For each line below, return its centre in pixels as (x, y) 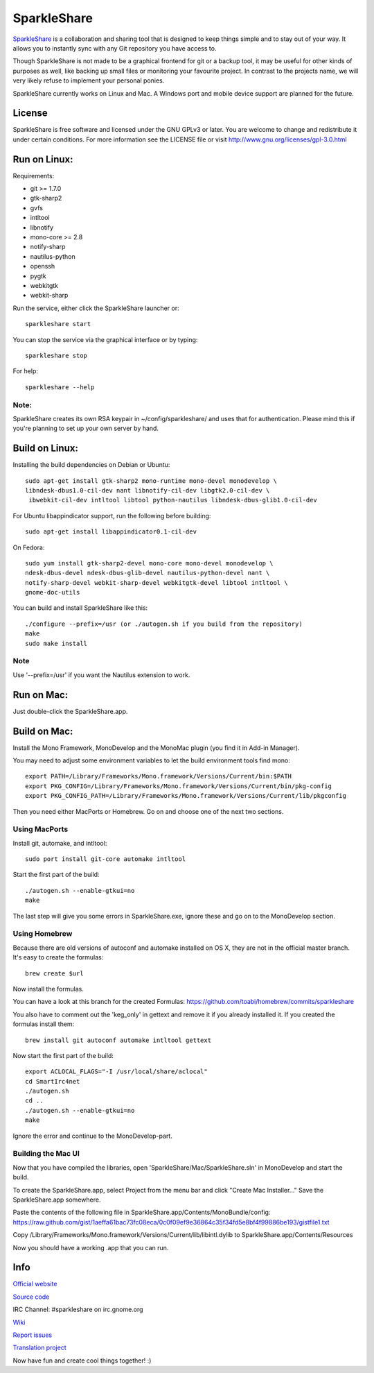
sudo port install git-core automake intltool (106, 859)
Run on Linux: (43, 159)
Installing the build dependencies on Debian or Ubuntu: (91, 465)
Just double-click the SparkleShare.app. (70, 711)
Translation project (39, 1348)
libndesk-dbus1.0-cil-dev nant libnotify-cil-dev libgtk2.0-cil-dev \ (148, 490)
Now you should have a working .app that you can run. (91, 1247)
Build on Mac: (43, 731)
